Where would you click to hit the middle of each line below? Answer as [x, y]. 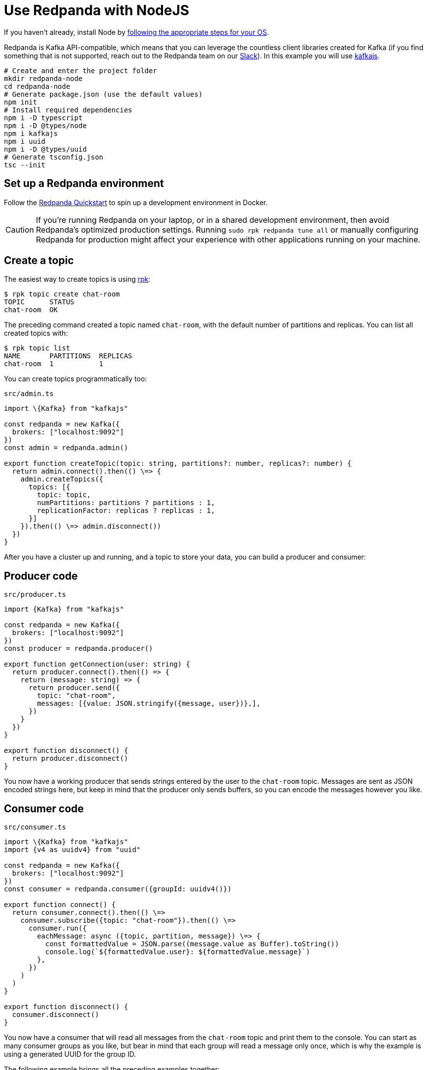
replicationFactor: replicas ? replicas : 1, [126, 511]
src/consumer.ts [35, 827]
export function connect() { [60, 905]
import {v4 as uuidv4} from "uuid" [72, 850]
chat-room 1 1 [54, 364]
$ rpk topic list [37, 348]
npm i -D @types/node [45, 125]
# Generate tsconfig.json [54, 157]
